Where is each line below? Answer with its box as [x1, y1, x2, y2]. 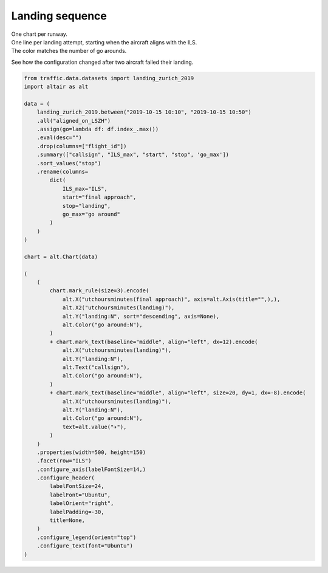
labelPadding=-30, [49, 508, 104, 515]
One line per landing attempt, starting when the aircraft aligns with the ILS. [11, 38, 197, 46]
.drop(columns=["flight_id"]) [36, 143, 127, 149]
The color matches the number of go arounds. [11, 47, 127, 55]
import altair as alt [24, 83, 89, 91]
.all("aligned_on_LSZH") [36, 117, 111, 124]
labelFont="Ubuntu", [49, 491, 111, 498]
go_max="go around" [62, 210, 121, 218]
